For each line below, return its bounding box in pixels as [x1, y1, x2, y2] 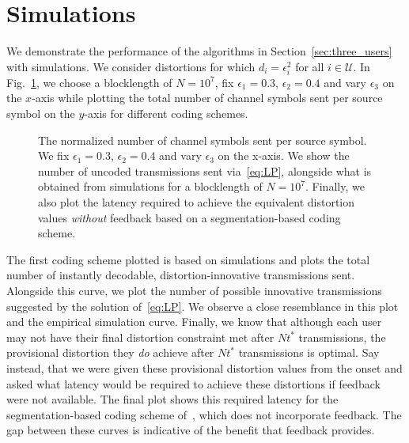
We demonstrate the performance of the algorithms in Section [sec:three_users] [6, 43, 392, 59]
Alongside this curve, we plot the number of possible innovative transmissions [6, 282, 382, 298]
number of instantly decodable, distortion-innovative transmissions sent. [6, 267, 355, 283]
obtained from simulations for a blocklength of [38, 178, 263, 195]
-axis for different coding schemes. [84, 105, 248, 122]
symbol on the [6, 105, 75, 122]
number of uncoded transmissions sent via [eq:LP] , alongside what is [38, 162, 372, 179]
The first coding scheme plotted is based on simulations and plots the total [6, 251, 370, 267]
